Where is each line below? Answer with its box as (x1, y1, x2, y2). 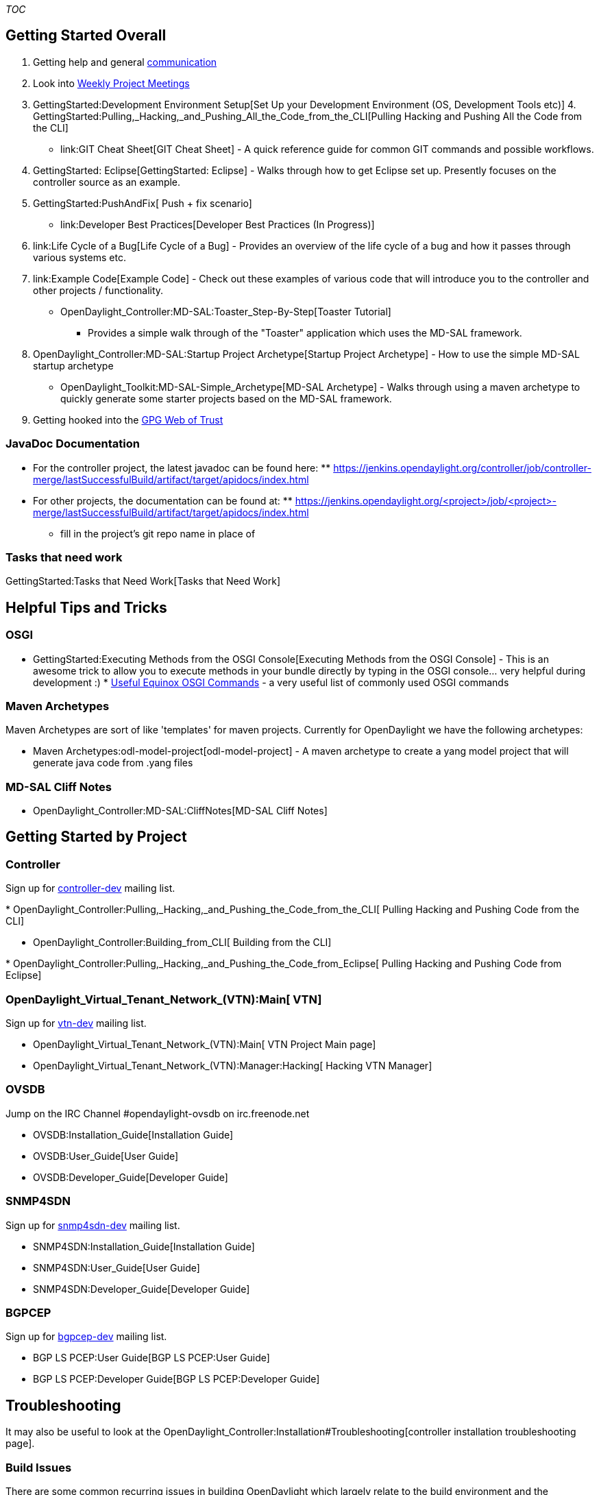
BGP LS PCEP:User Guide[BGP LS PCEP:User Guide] (33, 1352, 270, 1364)
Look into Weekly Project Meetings (33, 77, 190, 89)
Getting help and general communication (33, 56, 217, 68)
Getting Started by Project (5, 828, 187, 846)
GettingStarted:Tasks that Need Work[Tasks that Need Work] (5, 575, 281, 587)
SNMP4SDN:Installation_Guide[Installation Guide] (33, 1240, 255, 1252)
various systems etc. (33, 251, 126, 263)
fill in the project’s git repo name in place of (60, 527, 256, 539)
